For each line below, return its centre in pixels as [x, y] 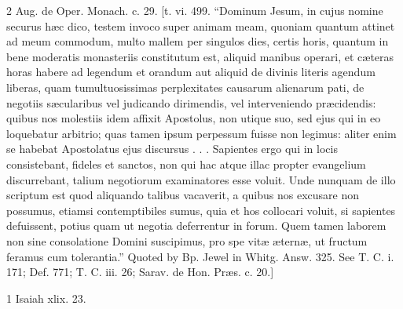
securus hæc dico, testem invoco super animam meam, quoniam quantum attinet [201, 25]
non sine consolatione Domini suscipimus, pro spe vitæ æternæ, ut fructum [187, 240]
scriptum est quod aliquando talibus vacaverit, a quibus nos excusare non [183, 195]
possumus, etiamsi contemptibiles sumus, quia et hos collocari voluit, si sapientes [201, 210]
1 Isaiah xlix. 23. [46, 298]
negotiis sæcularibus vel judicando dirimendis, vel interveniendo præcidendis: [191, 102]
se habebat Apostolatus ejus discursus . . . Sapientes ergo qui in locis [172, 149]
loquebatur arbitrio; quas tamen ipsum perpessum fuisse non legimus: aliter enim [201, 133]
